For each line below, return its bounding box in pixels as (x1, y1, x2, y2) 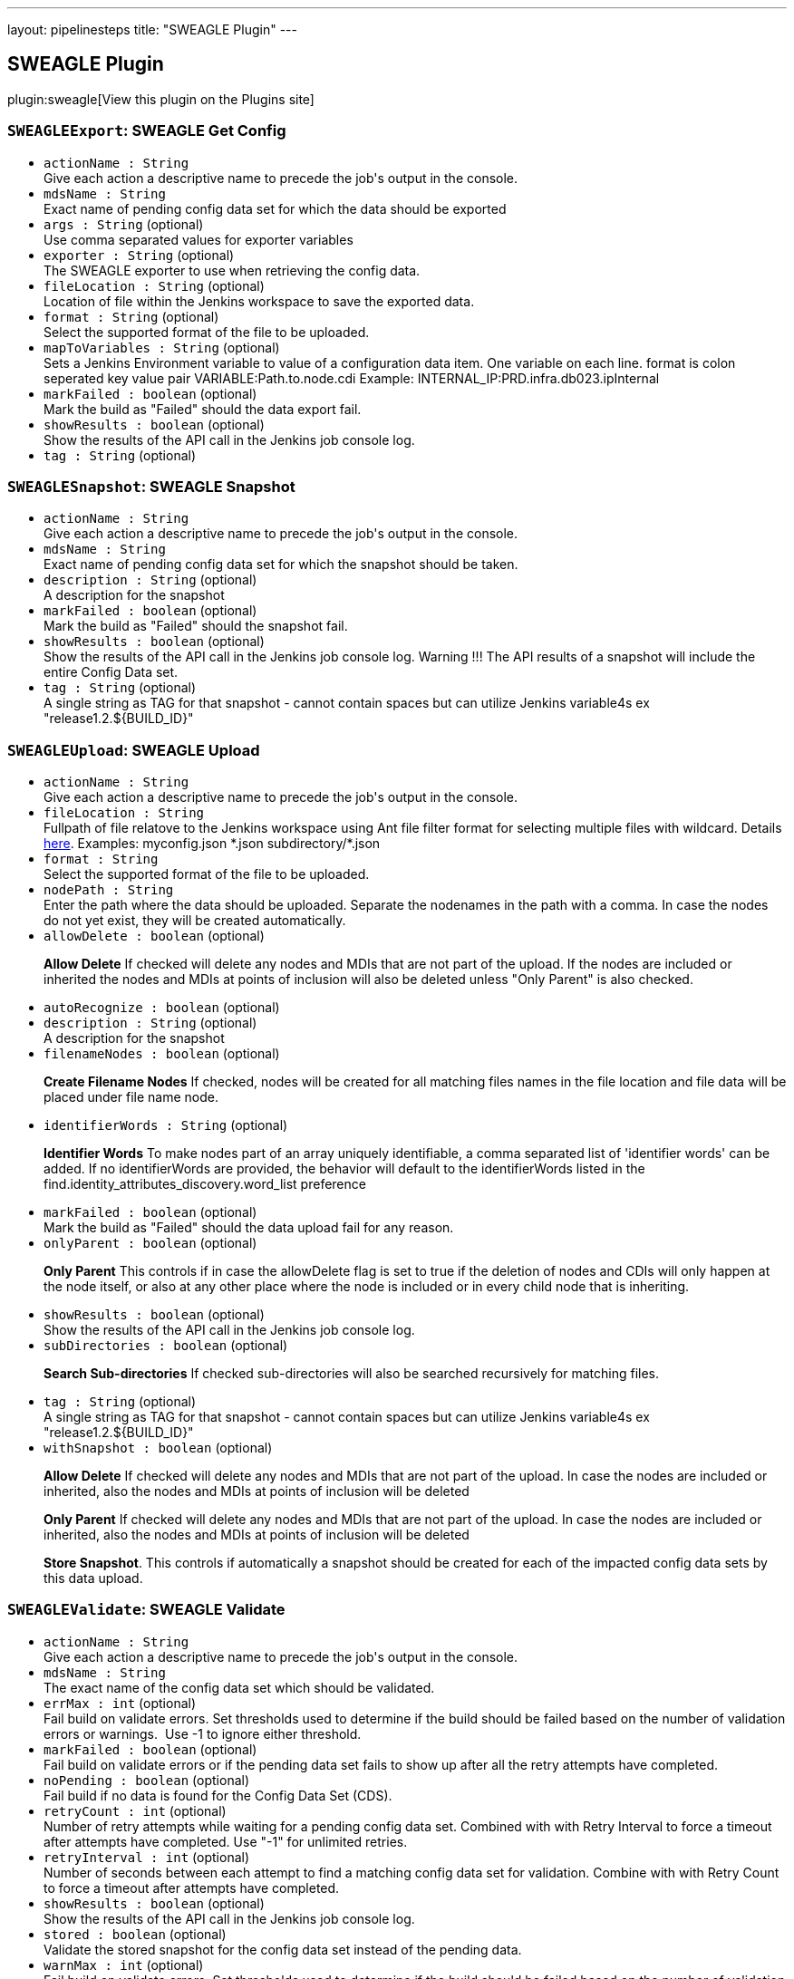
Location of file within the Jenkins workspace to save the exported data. (44, 293, 475, 309)
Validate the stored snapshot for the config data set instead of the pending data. (44, 1941, 522, 1957)
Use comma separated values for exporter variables (44, 231, 353, 247)
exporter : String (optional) (44, 246, 235, 263)
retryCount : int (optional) (44, 1802, 227, 1819)
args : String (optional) (44, 216, 204, 232)
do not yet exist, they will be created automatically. (44, 912, 346, 929)
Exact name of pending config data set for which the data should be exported (44, 200, 507, 217)
